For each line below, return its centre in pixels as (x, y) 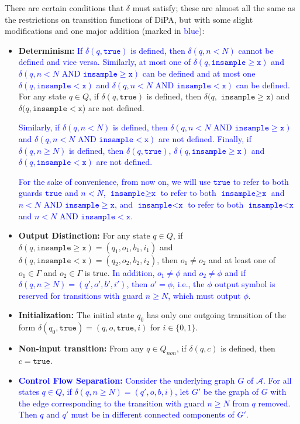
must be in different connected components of (153, 414)
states (29, 392)
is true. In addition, (120, 272)
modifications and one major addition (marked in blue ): (105, 31)
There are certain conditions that (64, 8)
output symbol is (245, 284)
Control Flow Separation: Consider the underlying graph (127, 380)
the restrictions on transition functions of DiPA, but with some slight (129, 19)
